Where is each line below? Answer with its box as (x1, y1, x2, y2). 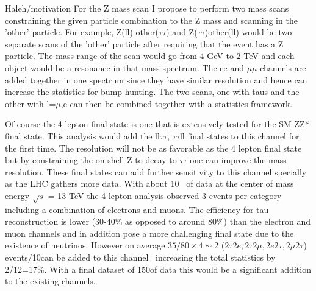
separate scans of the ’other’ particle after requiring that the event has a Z (5, 37, 284, 50)
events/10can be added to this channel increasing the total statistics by (5, 251, 276, 264)
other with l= (5, 97, 56, 110)
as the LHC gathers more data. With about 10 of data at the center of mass (5, 177, 294, 190)
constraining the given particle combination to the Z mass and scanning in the (5, 13, 298, 26)
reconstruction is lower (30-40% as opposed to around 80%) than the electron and (5, 215, 311, 228)
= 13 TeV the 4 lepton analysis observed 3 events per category (48, 189, 282, 202)
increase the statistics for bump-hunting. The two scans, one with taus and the (5, 85, 300, 98)
